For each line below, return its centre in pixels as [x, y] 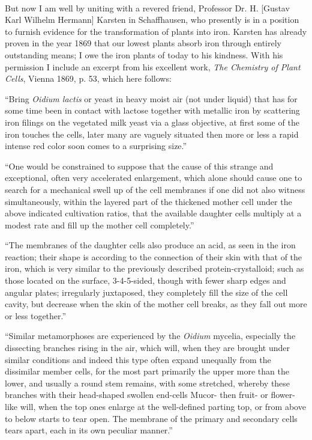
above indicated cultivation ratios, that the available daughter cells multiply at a [153, 213]
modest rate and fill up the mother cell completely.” [100, 225]
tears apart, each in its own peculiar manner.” [89, 430]
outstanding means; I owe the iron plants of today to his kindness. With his [144, 54]
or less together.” [36, 315]
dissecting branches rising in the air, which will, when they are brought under [148, 348]
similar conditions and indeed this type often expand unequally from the [138, 359]
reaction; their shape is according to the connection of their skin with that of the [154, 256]
